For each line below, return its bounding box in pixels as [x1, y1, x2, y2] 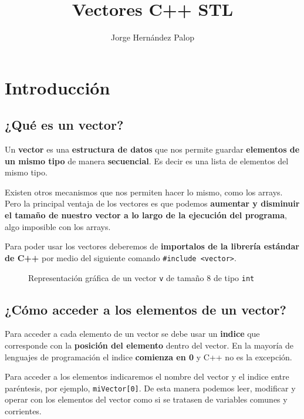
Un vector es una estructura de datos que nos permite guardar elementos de [5, 143, 300, 156]
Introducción [5, 75, 110, 99]
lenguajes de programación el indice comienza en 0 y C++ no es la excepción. [5, 350, 292, 363]
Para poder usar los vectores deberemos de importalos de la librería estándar [5, 240, 299, 252]
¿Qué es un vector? [5, 116, 124, 134]
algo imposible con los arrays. [5, 220, 111, 232]
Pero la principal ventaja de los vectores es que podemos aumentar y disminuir [5, 197, 300, 209]
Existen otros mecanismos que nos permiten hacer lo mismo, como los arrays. [5, 185, 283, 198]
